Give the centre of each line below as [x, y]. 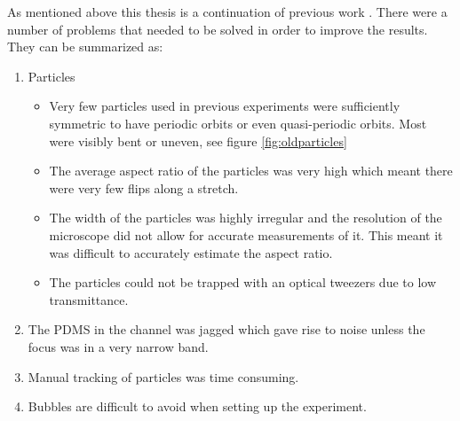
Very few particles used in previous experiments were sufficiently [225, 106]
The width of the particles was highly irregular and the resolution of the [246, 218]
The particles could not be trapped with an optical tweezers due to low [243, 282]
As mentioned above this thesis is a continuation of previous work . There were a [227, 12]
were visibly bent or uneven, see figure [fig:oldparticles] [198, 140]
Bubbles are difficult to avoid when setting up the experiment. [197, 406]
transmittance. [89, 299]
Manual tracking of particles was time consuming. [163, 376]
